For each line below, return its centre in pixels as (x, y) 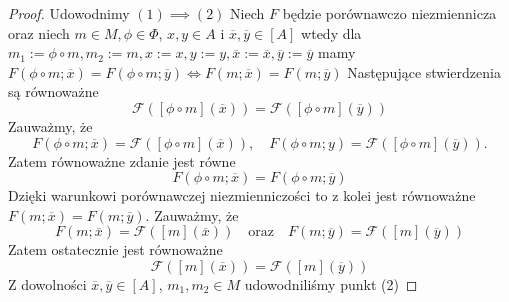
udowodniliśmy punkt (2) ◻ (331, 283)
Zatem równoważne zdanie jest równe (122, 160)
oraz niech (39, 32)
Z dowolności (47, 283)
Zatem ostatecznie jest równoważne (115, 249)
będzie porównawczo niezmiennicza (389, 13)
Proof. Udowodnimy (69, 13)
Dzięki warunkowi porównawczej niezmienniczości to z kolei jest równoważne (242, 195)
